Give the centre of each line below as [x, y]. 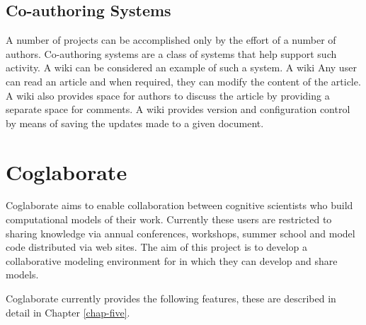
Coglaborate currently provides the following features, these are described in [171, 299]
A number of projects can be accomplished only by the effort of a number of [171, 40]
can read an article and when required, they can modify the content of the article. [183, 81]
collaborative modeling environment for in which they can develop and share [172, 260]
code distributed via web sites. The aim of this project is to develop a [156, 247]
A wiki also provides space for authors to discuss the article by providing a [168, 95]
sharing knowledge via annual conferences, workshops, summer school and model [181, 233]
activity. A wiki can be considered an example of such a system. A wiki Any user [181, 67]
